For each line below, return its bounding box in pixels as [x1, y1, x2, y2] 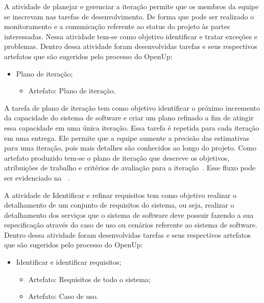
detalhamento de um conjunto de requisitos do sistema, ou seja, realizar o [4, 199, 234, 210]
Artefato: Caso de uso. [28, 291, 99, 301]
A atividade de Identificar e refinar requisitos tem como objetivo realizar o [4, 189, 236, 200]
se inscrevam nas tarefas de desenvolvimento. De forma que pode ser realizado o [4, 11, 254, 21]
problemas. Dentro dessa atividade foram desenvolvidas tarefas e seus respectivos [4, 41, 257, 52]
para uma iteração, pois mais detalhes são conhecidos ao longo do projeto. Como [4, 142, 256, 153]
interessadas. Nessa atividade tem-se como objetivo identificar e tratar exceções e [4, 31, 258, 41]
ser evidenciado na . [4, 172, 70, 183]
